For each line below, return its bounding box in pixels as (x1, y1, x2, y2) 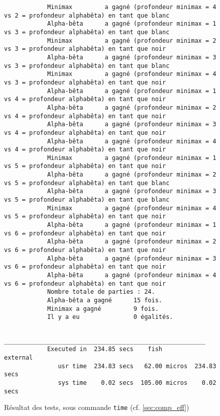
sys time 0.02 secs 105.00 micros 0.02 (58, 379, 216, 386)
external (4, 354, 33, 361)
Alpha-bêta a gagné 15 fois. (47, 296, 162, 304)
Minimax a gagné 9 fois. (47, 305, 159, 312)
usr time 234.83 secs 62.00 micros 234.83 (58, 362, 216, 370)
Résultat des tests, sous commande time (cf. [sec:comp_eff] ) (4, 402, 189, 412)
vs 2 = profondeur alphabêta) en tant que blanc (4, 12, 170, 19)
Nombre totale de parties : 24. (47, 288, 155, 296)
